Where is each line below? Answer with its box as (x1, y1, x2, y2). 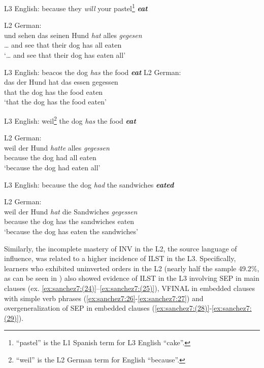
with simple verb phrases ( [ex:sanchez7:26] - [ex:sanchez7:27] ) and (4, 292, 204, 303)
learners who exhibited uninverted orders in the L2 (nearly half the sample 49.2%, (4, 263, 259, 273)
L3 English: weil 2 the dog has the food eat (4, 114, 136, 126)
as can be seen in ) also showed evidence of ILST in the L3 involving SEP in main (4, 273, 259, 283)
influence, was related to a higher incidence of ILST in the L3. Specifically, (4, 253, 236, 264)
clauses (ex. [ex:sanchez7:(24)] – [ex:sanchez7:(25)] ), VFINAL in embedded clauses (4, 282, 255, 293)
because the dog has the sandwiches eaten (4, 216, 135, 227)
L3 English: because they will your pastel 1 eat (4, 2, 148, 13)
